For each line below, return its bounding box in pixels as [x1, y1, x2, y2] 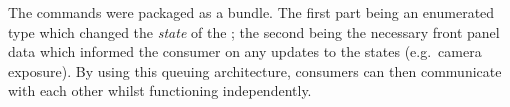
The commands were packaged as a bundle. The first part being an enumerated [8, 2, 495, 22]
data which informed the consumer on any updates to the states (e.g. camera [8, 41, 482, 62]
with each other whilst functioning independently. [8, 80, 312, 101]
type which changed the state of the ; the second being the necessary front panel [8, 21, 500, 42]
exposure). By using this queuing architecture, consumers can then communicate [8, 60, 502, 81]
